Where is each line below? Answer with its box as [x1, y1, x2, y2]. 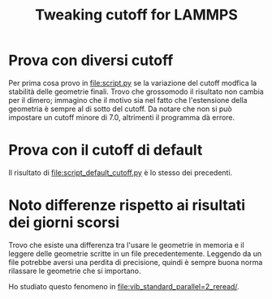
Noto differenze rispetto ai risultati [8, 196, 246, 215]
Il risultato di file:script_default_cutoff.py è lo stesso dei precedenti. [8, 168, 233, 177]
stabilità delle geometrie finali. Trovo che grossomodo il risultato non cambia [8, 87, 264, 96]
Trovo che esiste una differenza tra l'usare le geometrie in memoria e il [8, 240, 245, 250]
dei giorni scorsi [8, 213, 120, 232]
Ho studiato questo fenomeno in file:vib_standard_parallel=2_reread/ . [8, 281, 240, 291]
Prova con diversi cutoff [8, 51, 174, 70]
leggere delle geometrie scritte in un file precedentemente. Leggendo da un [8, 249, 262, 258]
